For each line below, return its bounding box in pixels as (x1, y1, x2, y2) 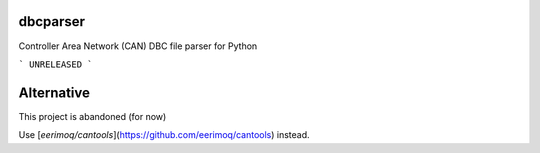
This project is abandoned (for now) (18, 110, 167, 122)
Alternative (18, 84, 90, 101)
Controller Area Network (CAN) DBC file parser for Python (18, 40, 258, 52)
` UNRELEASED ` (18, 58, 94, 70)
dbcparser (18, 13, 85, 30)
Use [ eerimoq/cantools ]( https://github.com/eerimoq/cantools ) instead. (18, 129, 310, 141)
